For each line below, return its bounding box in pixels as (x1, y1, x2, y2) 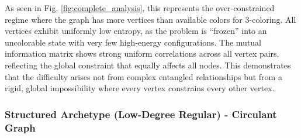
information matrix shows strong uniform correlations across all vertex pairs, (5, 47, 279, 60)
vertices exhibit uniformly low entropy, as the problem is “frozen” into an (5, 25, 267, 37)
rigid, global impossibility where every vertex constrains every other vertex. (5, 82, 275, 94)
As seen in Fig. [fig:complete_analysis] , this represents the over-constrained (5, 2, 275, 13)
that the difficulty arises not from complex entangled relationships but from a (5, 70, 282, 82)
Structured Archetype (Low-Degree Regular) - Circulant (5, 106, 277, 121)
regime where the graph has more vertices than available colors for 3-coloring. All (5, 13, 296, 25)
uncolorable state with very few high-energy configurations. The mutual (5, 36, 261, 48)
